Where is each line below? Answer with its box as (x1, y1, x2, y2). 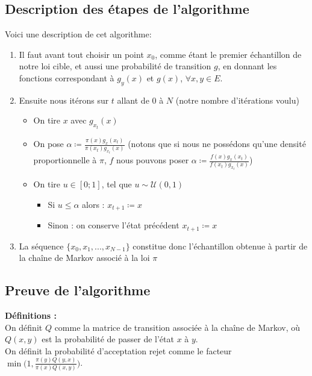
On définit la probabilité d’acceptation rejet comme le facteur (5, 344, 232, 357)
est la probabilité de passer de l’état (42, 333, 174, 345)
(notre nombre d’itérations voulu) (175, 93, 299, 106)
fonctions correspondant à (19, 71, 114, 84)
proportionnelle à (33, 154, 97, 166)
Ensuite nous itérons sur (19, 93, 109, 106)
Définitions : (5, 309, 57, 321)
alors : (82, 198, 105, 210)
